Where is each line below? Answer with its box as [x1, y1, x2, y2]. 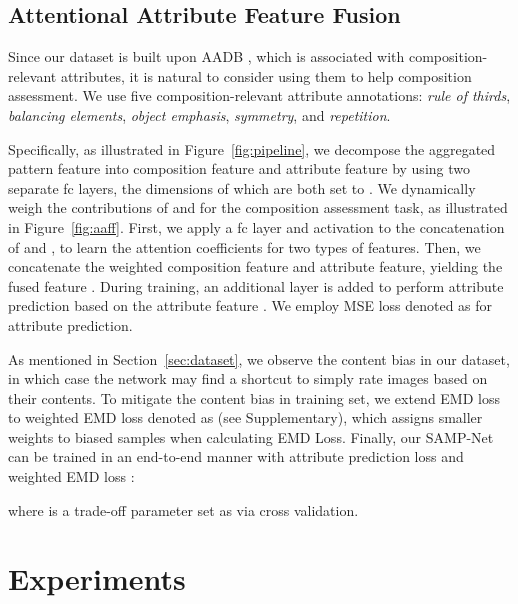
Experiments [8, 558, 186, 599]
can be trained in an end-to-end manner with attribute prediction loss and [8, 446, 464, 467]
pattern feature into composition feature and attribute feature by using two [8, 158, 470, 179]
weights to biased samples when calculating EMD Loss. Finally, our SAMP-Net [8, 426, 494, 447]
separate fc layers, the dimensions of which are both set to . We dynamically [8, 177, 476, 198]
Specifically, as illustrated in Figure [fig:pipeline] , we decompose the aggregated [8, 138, 496, 159]
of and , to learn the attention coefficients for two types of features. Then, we [8, 236, 481, 257]
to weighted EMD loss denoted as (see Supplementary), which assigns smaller [8, 407, 483, 428]
